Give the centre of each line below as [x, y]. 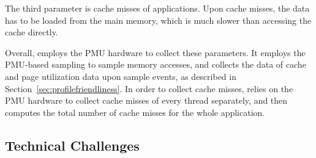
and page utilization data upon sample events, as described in [121, 76]
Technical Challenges [72, 145]
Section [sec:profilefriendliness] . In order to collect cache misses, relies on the [149, 88]
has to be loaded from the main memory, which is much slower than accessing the [158, 20]
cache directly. [32, 32]
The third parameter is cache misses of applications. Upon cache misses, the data [157, 8]
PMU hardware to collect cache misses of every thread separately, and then [146, 100]
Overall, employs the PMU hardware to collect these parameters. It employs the [155, 52]
